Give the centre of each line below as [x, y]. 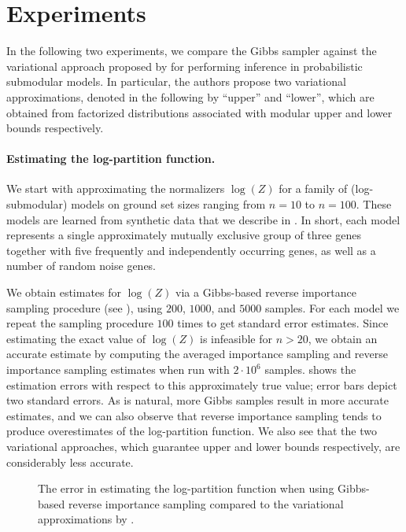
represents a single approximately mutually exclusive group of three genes [184, 235]
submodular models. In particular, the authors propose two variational [176, 81]
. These [374, 204]
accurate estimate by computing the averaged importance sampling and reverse [197, 354]
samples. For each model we [332, 307]
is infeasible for [236, 338]
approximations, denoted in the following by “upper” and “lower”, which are [190, 96]
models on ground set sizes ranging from [168, 204]
